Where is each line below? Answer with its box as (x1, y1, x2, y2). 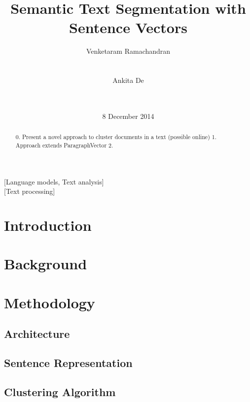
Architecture (4, 326, 70, 341)
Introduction (4, 215, 92, 235)
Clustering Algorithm (4, 384, 116, 399)
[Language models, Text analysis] (4, 176, 104, 186)
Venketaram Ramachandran (86, 46, 171, 56)
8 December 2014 (102, 110, 154, 121)
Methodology (4, 292, 95, 312)
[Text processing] (4, 186, 55, 196)
